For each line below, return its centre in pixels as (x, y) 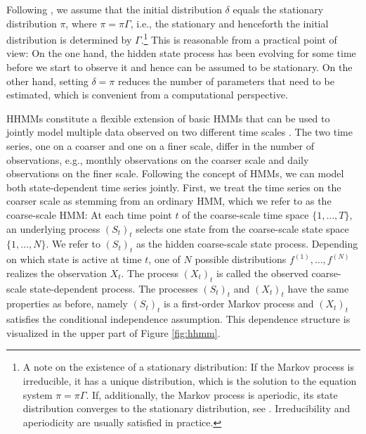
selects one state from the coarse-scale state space (242, 228)
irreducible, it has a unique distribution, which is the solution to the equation (190, 380)
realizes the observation (57, 273)
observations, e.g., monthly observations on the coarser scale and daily (158, 159)
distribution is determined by (69, 39)
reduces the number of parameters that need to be (226, 81)
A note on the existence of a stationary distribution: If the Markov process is (188, 367)
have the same (318, 288)
